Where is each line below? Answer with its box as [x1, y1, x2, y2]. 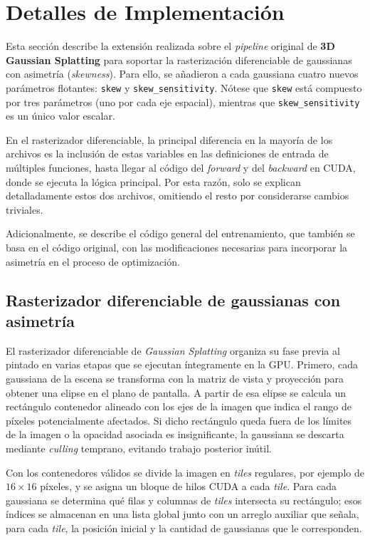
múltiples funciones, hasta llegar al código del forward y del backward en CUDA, [6, 160, 356, 175]
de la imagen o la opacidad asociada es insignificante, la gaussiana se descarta [6, 427, 344, 442]
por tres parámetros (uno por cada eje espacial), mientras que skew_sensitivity [6, 94, 360, 109]
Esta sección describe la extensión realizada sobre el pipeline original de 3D [6, 38, 335, 53]
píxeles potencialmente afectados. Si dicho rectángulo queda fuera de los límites [6, 412, 352, 427]
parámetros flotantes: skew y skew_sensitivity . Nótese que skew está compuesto [6, 80, 362, 95]
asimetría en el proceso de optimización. [6, 254, 180, 269]
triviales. [6, 202, 43, 217]
